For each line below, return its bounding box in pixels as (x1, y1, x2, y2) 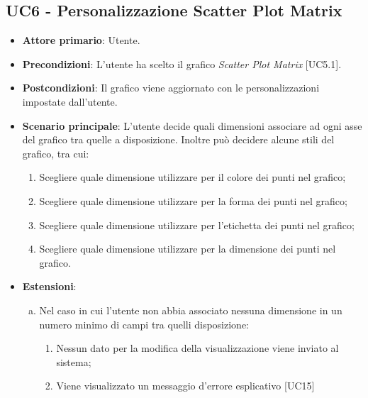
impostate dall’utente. (22, 94, 118, 109)
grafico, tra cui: (22, 145, 89, 160)
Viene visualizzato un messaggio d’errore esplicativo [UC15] (56, 378, 315, 393)
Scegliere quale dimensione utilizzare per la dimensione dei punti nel (39, 241, 336, 256)
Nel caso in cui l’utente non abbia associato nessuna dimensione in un (39, 302, 342, 317)
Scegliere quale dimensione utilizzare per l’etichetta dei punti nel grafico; (39, 217, 355, 232)
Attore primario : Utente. (22, 33, 140, 48)
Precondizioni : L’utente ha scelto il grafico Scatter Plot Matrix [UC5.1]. (22, 56, 342, 71)
